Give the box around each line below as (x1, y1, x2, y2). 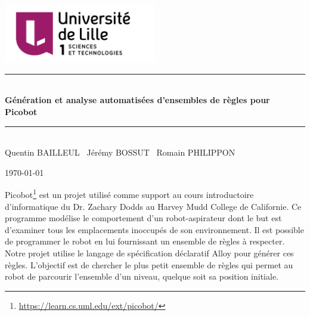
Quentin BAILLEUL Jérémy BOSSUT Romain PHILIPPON (5, 146, 235, 159)
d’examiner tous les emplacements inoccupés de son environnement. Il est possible (5, 223, 304, 236)
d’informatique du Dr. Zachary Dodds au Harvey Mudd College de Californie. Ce (5, 200, 302, 212)
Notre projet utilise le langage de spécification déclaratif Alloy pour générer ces (5, 246, 294, 259)
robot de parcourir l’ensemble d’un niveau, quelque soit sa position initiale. (5, 270, 279, 283)
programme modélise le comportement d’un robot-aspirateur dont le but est (5, 212, 282, 224)
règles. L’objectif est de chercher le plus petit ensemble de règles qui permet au (5, 258, 293, 271)
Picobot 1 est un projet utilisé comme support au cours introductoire (5, 187, 254, 201)
